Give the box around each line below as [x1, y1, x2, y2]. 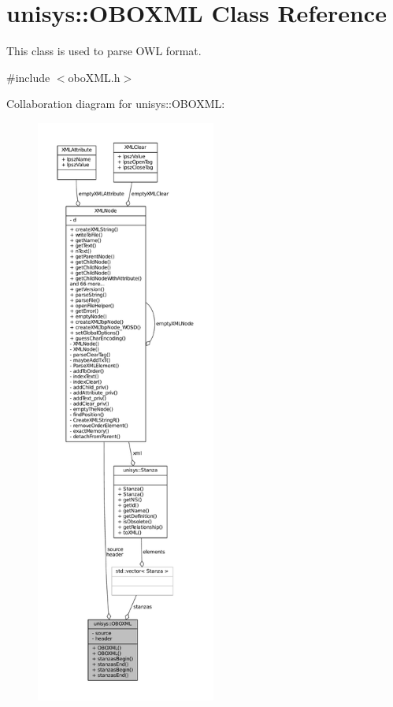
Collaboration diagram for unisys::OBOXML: [6, 95, 225, 112]
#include [6, 69, 50, 85]
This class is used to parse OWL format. [6, 43, 202, 59]
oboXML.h [68, 69, 120, 85]
